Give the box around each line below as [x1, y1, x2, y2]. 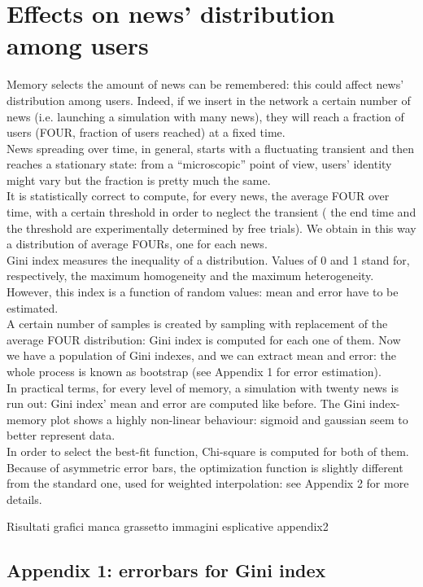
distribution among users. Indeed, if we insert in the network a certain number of [7, 91, 411, 108]
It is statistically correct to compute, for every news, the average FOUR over [7, 187, 390, 204]
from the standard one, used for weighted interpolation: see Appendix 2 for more [7, 475, 409, 492]
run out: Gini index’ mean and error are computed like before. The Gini [7, 395, 366, 412]
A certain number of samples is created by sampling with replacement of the [7, 315, 388, 332]
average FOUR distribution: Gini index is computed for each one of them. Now [7, 331, 401, 348]
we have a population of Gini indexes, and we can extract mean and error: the [7, 347, 397, 364]
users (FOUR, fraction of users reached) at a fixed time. [7, 124, 286, 141]
